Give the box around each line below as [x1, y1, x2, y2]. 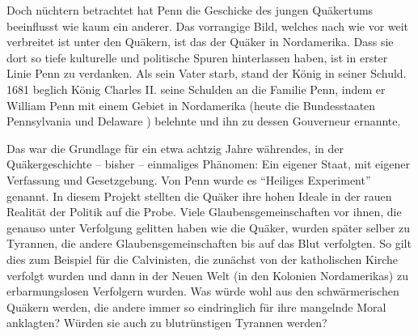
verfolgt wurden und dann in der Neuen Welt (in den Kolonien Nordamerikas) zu [6, 266, 408, 283]
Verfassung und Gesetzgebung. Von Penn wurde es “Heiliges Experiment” [6, 171, 371, 188]
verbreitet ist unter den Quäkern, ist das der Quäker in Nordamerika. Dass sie [6, 33, 394, 50]
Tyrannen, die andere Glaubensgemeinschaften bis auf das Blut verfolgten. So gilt [6, 235, 412, 252]
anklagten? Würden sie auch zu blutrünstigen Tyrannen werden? [6, 314, 327, 331]
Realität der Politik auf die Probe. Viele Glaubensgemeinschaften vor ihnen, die [6, 203, 402, 220]
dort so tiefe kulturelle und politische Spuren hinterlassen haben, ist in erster [6, 49, 388, 66]
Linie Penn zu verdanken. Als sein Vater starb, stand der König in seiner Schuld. [6, 65, 407, 82]
